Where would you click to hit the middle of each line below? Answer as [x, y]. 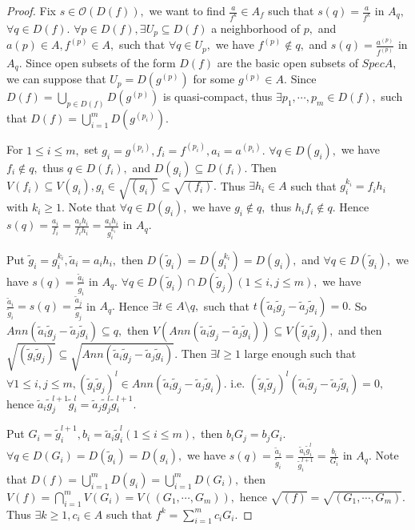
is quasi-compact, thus [218, 96]
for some [214, 79]
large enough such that [300, 353]
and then [360, 329]
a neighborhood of [256, 28]
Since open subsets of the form [101, 62]
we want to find [187, 10]
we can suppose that [56, 79]
